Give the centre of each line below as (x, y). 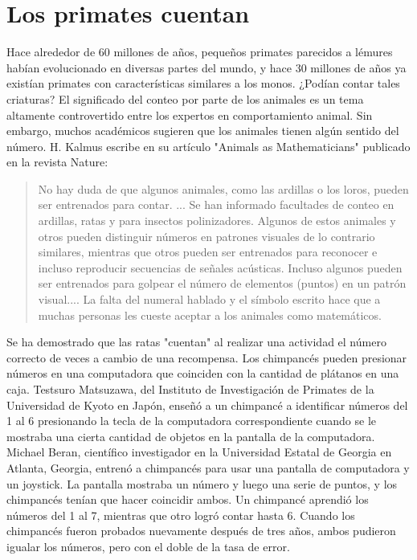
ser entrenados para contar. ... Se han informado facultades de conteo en (216, 204)
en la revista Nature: (57, 162)
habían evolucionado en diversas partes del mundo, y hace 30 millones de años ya (206, 67)
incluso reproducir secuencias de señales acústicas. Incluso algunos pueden (220, 267)
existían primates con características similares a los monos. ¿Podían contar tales (203, 83)
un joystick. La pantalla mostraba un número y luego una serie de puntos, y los (202, 483)
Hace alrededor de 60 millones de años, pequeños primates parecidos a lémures (200, 52)
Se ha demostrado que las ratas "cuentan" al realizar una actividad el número (196, 342)
